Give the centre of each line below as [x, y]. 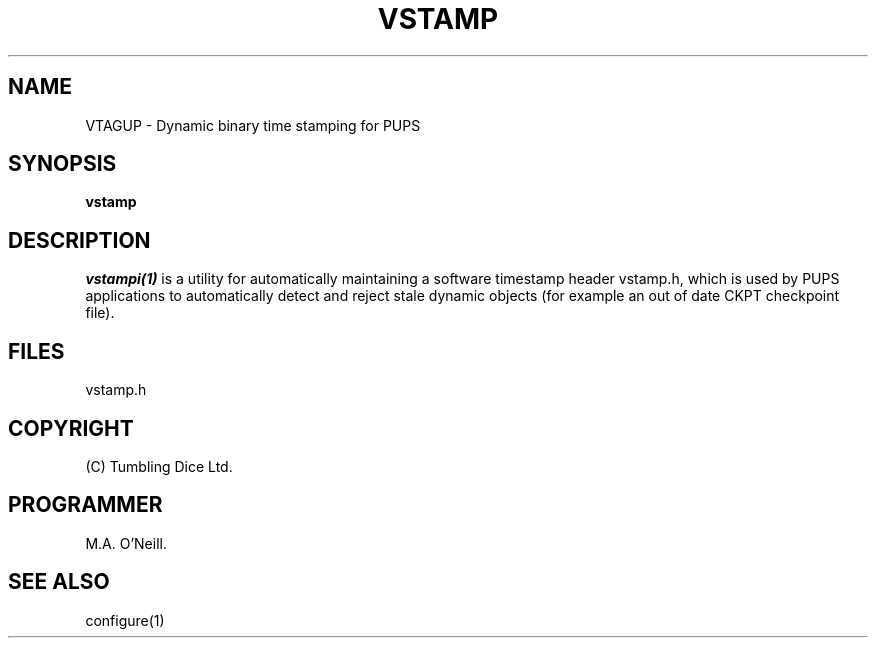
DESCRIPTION [79, 240]
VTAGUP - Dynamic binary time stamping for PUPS [253, 125]
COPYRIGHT [71, 428]
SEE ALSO [59, 582]
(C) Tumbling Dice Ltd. [159, 466]
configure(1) [125, 620]
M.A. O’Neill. [126, 543]
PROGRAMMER [85, 505]
